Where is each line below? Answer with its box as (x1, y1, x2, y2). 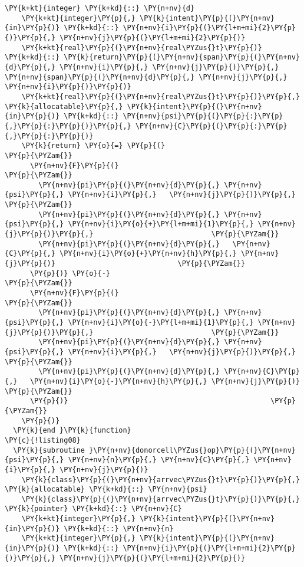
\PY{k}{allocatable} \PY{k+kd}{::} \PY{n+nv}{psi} (5, 485, 207, 494)
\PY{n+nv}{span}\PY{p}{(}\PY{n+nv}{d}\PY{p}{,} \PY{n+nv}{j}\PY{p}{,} (5, 72, 288, 81)
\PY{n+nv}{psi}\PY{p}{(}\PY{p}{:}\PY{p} (123, 112, 283, 121)
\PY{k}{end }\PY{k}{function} (13, 426, 131, 435)
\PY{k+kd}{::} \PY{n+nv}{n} (64, 524, 174, 533)
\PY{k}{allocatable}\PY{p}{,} (5, 102, 123, 111)
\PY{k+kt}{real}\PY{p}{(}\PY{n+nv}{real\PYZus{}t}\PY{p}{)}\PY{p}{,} (21, 92, 300, 101)
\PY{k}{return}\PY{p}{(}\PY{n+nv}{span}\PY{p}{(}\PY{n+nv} (64, 53, 300, 62)
